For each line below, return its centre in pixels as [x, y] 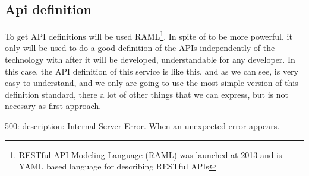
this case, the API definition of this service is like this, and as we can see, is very [152, 71]
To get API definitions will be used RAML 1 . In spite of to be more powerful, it [149, 35]
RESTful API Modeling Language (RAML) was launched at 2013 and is [150, 154]
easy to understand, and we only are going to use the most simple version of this [152, 83]
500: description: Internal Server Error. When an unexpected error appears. [142, 126]
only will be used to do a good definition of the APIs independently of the [140, 48]
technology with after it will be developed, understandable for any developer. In [150, 60]
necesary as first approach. [53, 106]
